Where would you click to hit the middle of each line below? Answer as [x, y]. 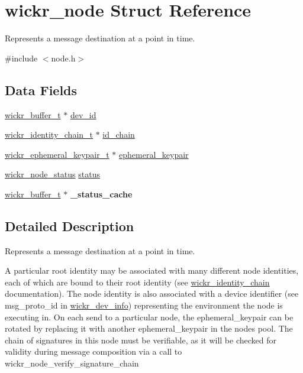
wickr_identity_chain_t [49, 134]
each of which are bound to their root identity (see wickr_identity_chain [137, 282]
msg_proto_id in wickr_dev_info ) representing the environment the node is [144, 305]
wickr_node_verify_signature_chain [72, 363]
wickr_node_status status [52, 174]
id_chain [119, 134]
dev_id [83, 114]
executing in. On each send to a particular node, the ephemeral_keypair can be [149, 317]
